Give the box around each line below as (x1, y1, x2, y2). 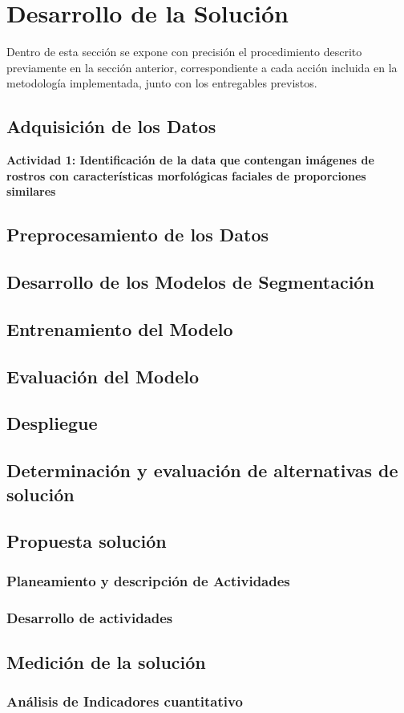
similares (6, 183, 56, 200)
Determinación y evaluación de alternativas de (6, 458, 398, 483)
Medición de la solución (6, 649, 206, 674)
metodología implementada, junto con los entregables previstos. (6, 75, 317, 91)
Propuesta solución (6, 529, 167, 553)
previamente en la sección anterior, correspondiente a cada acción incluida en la (6, 59, 398, 75)
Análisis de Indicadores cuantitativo (6, 691, 243, 711)
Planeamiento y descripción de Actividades (6, 570, 290, 590)
